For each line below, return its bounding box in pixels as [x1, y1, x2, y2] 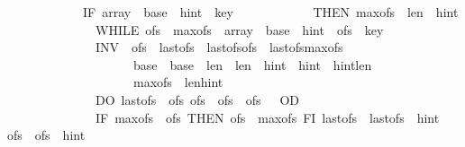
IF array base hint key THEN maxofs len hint [82, 3, 459, 21]
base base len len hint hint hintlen [132, 55, 372, 73]
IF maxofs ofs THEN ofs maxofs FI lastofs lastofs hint [95, 108, 440, 126]
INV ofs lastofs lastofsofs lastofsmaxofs [95, 38, 343, 56]
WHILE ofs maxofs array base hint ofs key [95, 20, 384, 39]
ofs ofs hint [7, 125, 86, 144]
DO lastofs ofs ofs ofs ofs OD [95, 90, 300, 108]
